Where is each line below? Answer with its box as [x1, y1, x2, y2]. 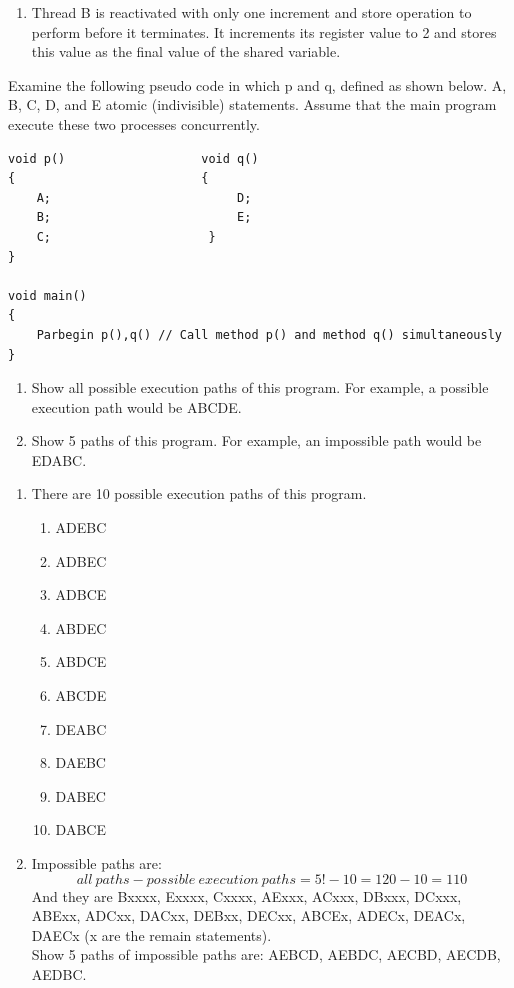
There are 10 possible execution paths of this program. [31, 483, 367, 504]
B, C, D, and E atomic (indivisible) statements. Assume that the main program [8, 94, 497, 115]
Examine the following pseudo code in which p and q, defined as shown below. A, [8, 74, 507, 95]
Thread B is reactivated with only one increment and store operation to [31, 2, 472, 22]
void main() [8, 288, 87, 303]
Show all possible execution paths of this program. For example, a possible [31, 377, 489, 398]
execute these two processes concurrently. [8, 113, 260, 134]
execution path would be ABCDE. [31, 396, 242, 417]
